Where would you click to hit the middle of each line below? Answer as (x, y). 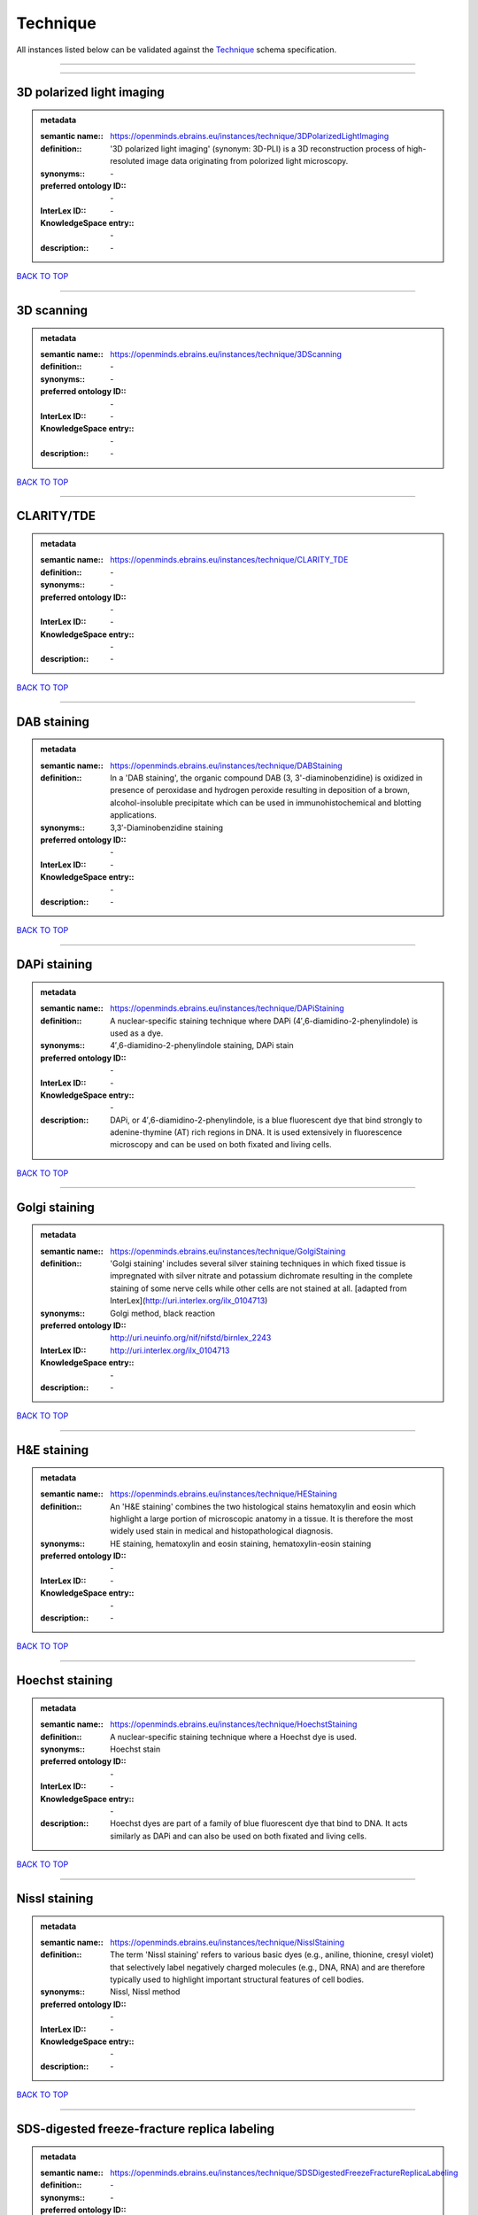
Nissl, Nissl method (145, 1992)
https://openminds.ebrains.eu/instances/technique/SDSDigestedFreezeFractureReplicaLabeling (284, 2173)
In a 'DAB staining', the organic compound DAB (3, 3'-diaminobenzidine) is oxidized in (266, 778)
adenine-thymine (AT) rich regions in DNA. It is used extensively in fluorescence (256, 1132)
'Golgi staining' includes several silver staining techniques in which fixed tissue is (258, 1263)
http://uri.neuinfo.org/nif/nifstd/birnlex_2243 (191, 1338)
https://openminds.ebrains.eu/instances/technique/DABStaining (226, 766)
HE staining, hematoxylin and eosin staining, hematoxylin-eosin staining (241, 1543)
